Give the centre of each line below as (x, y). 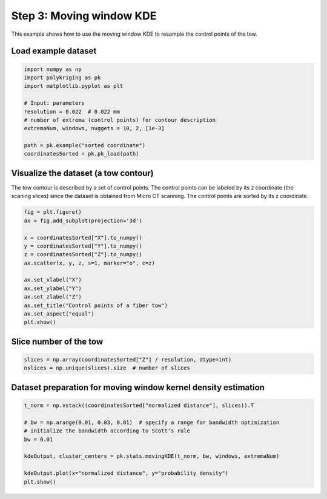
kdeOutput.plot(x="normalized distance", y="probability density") (126, 473)
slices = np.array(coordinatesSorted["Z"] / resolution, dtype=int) (128, 359)
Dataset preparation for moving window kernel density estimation (138, 387)
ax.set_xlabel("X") (53, 280)
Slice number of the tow (57, 341)
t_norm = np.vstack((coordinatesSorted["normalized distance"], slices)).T (139, 405)
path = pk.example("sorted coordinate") (84, 146)
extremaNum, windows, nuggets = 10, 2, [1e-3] (94, 128)
